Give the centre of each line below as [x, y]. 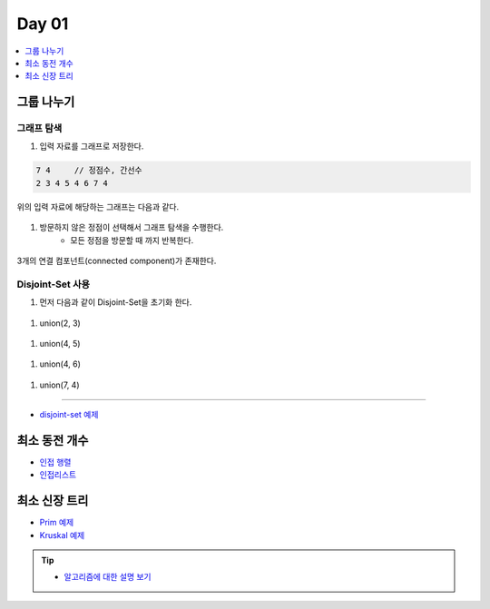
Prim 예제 [57, 523]
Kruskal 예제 [62, 535]
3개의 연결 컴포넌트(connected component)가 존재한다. [117, 261]
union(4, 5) [60, 343]
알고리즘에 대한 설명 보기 [108, 577]
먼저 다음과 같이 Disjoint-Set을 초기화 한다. [116, 302]
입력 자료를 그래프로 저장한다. [92, 146]
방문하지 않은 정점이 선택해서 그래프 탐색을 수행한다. [132, 228]
